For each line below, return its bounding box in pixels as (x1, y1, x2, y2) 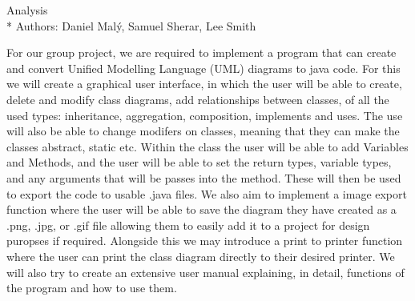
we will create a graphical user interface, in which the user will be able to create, (6, 75, 402, 92)
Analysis (6, 2, 48, 18)
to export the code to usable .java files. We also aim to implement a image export (6, 185, 407, 202)
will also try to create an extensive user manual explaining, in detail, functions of (6, 263, 405, 280)
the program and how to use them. (6, 279, 177, 296)
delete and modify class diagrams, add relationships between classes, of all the (6, 90, 389, 107)
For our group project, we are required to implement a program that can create (6, 44, 397, 61)
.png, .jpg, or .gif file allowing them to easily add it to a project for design (6, 216, 370, 233)
